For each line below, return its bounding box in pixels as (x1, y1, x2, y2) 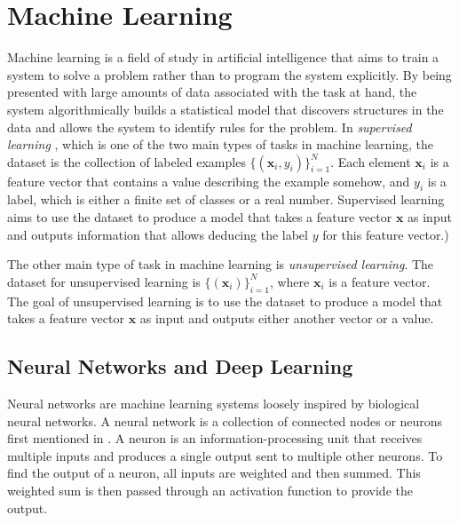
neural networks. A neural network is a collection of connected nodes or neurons (7, 411, 443, 430)
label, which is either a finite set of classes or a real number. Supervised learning (7, 190, 445, 209)
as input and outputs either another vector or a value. (139, 309, 434, 328)
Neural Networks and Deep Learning (7, 353, 353, 380)
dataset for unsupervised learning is (7, 272, 201, 290)
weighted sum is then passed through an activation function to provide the (7, 481, 413, 500)
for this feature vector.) (322, 225, 449, 243)
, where (269, 272, 310, 290)
